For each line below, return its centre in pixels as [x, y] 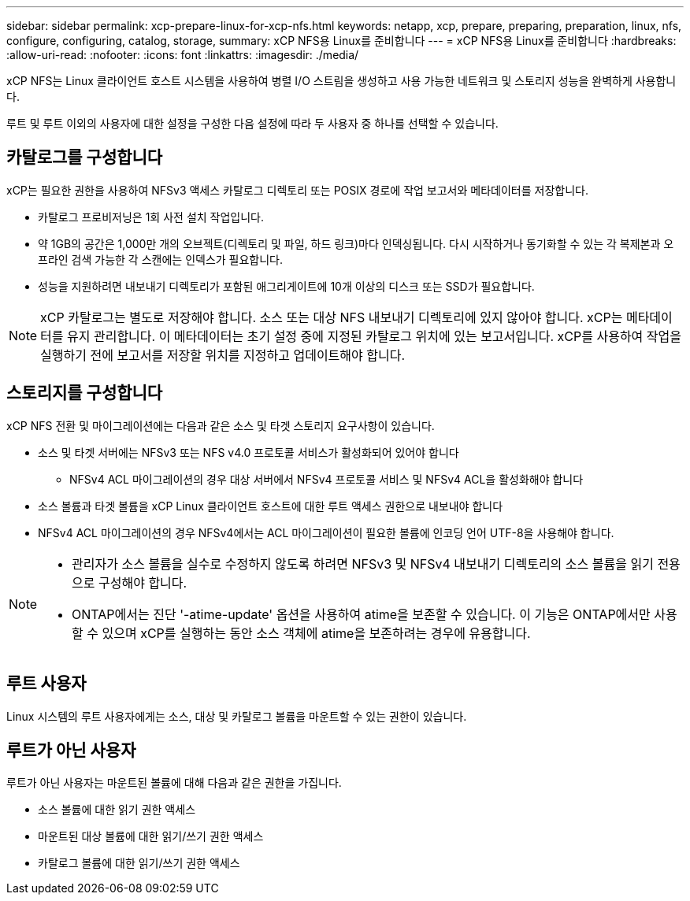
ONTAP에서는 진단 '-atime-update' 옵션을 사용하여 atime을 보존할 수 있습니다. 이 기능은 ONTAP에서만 [361, 614]
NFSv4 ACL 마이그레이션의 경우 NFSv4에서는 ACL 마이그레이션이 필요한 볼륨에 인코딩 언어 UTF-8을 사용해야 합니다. [326, 532]
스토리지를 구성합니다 [85, 393]
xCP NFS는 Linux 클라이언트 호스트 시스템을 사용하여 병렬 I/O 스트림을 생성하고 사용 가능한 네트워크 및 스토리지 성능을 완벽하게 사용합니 [341, 81]
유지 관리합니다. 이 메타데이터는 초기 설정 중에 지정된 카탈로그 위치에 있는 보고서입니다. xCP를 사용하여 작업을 [374, 336]
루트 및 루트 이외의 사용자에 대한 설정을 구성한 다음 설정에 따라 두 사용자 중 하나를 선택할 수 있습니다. [252, 123]
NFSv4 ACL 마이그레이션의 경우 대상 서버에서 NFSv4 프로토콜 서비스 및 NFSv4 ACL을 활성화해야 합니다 [326, 479]
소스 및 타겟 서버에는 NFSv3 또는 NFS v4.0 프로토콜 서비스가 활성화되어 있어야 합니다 [249, 452]
